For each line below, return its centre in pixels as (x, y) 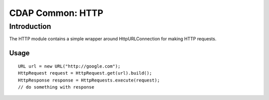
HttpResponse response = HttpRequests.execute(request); (89, 80)
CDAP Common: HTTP (56, 13)
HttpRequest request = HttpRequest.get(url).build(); (85, 73)
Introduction (30, 26)
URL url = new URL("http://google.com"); (69, 66)
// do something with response (56, 87)
